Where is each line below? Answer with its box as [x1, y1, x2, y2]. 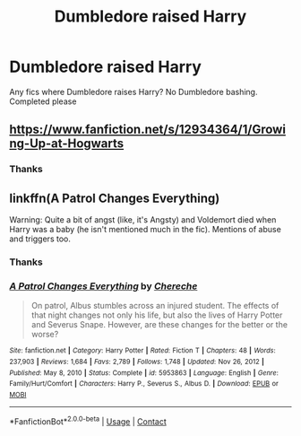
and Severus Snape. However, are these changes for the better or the [30, 319, 288, 330]
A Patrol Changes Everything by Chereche [9, 280, 198, 292]
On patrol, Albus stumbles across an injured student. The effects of [30, 301, 279, 311]
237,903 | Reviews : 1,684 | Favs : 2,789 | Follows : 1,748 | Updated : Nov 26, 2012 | [9, 357, 264, 366]
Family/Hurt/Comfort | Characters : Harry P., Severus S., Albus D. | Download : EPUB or [9, 379, 279, 388]
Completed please [9, 96, 77, 107]
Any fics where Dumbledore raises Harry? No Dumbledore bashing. [9, 86, 258, 97]
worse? [30, 329, 59, 340]
